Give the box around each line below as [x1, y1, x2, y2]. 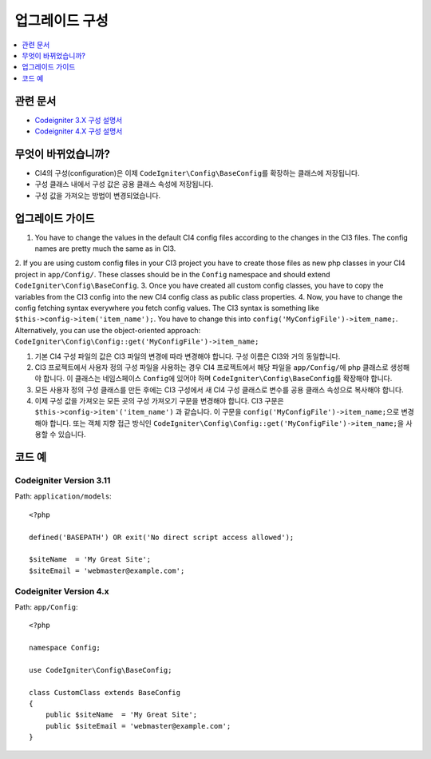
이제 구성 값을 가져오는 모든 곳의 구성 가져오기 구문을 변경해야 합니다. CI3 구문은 [34, 396, 284, 406]
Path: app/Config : [14, 602, 78, 611]
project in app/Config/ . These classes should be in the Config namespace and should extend [14, 269, 330, 279]
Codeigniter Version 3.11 [14, 475, 111, 487]
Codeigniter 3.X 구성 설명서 [34, 115, 123, 125]
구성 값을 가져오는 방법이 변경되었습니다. [34, 190, 161, 200]
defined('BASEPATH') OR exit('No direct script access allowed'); [29, 532, 295, 542]
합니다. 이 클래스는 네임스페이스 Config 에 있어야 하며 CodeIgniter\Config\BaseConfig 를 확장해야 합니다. [42, 374, 393, 383]
